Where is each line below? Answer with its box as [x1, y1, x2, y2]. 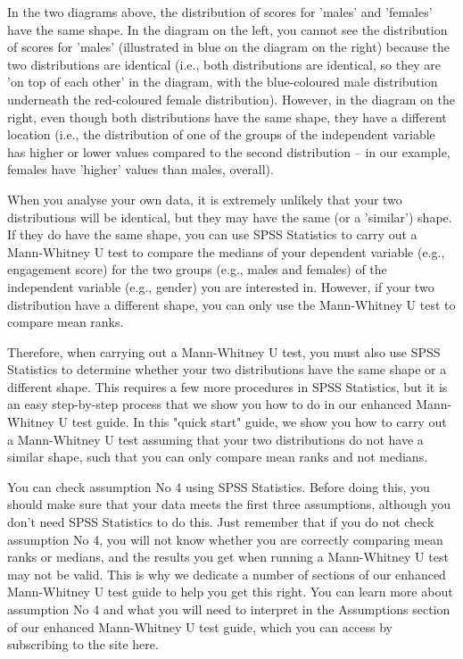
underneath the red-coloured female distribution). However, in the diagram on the [7, 89, 456, 108]
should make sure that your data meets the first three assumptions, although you [7, 495, 451, 513]
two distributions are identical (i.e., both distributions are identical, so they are [7, 54, 441, 73]
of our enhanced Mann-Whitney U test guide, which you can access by [7, 617, 393, 636]
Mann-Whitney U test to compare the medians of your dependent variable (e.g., [7, 242, 445, 261]
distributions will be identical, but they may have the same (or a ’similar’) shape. [7, 207, 452, 226]
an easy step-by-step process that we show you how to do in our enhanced [7, 395, 412, 413]
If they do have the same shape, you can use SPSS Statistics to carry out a [7, 225, 418, 244]
